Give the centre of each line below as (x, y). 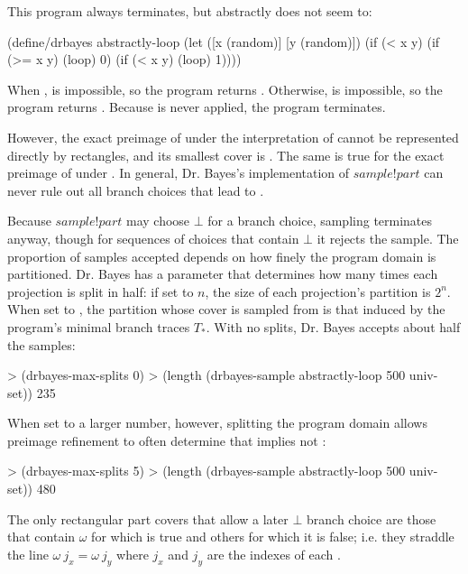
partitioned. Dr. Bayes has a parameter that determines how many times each (223, 274)
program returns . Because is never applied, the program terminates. (197, 107)
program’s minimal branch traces (99, 326)
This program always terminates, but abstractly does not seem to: (190, 11)
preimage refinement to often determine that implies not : (167, 440)
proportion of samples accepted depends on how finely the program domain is (222, 256)
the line (28, 554)
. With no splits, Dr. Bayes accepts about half (333, 326)
